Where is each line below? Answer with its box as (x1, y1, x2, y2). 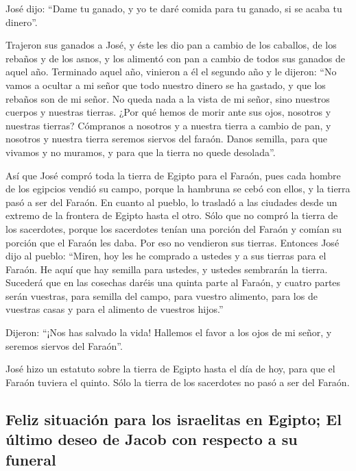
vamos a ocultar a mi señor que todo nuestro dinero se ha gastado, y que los (5, 77, 326, 92)
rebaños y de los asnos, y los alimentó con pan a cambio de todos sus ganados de (5, 51, 345, 65)
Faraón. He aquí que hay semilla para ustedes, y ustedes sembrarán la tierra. (5, 262, 328, 276)
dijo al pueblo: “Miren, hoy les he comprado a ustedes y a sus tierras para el (5, 249, 327, 263)
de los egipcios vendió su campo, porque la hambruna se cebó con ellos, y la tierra (5, 181, 351, 196)
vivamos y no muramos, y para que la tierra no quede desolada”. (5, 144, 276, 159)
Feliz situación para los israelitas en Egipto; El (5, 408, 342, 429)
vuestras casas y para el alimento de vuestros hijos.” (5, 302, 224, 316)
